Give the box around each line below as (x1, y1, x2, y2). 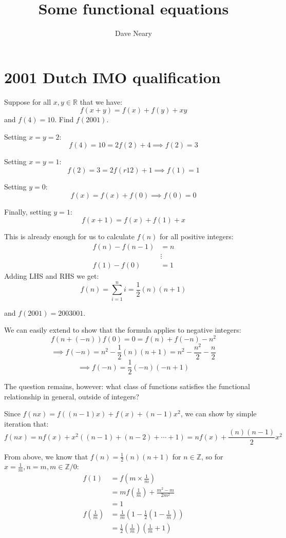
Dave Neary (115, 28, 152, 39)
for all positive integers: (159, 231, 234, 242)
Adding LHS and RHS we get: (4, 270, 99, 281)
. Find (54, 114, 74, 125)
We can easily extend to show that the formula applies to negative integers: (4, 324, 241, 335)
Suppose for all (4, 96, 51, 107)
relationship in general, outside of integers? (4, 391, 139, 401)
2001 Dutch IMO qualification (4, 66, 221, 87)
